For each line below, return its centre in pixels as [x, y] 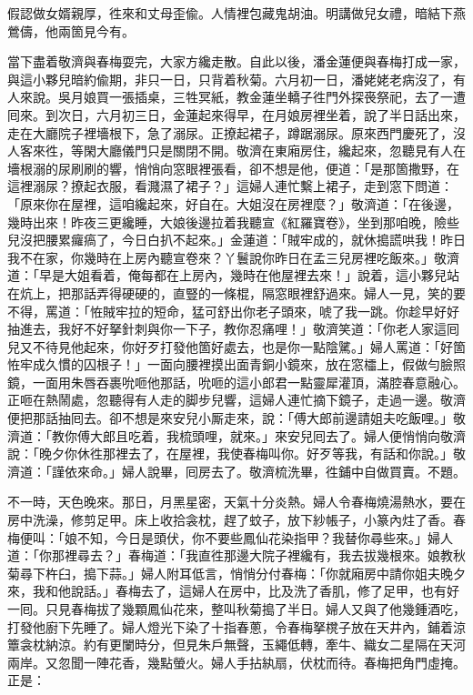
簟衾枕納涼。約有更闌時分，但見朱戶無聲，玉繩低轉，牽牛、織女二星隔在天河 [236, 645]
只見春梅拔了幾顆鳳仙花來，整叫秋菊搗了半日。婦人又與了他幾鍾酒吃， [255, 609]
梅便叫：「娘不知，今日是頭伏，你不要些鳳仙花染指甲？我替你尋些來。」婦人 [230, 537]
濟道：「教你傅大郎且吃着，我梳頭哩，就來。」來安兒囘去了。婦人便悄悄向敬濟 [236, 435]
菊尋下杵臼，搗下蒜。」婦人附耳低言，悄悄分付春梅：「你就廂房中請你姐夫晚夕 [236, 573]
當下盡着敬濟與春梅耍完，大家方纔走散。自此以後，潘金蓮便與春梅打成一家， [236, 61]
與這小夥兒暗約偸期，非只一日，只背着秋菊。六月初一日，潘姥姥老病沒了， [230, 79]
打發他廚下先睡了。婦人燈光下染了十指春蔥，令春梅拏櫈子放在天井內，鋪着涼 [236, 626]
